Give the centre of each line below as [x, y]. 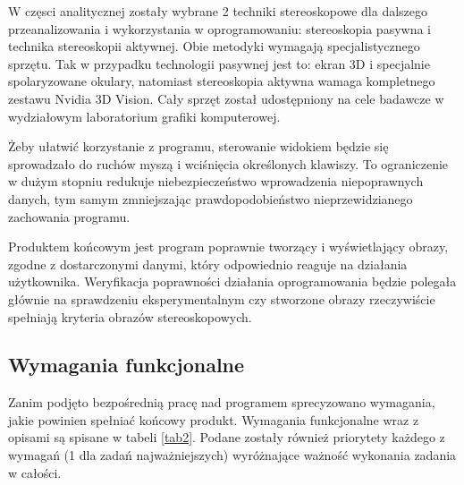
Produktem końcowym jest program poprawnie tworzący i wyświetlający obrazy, [228, 247]
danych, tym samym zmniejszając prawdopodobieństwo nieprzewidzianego [211, 198]
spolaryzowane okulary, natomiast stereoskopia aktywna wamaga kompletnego [222, 81]
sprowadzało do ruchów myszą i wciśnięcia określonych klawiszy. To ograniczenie [228, 163]
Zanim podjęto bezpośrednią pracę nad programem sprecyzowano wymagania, [222, 402]
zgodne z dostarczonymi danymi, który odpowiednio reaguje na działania [208, 264]
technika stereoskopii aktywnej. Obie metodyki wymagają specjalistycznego [214, 46]
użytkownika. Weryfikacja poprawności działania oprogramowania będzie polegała [232, 281]
